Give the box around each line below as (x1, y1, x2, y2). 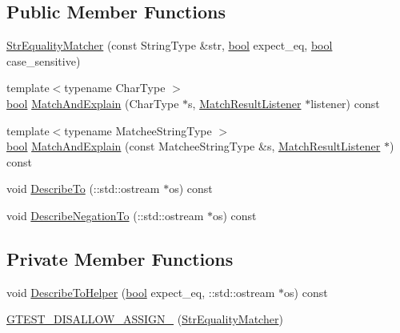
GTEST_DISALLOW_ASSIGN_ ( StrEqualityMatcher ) (6, 311, 283, 327)
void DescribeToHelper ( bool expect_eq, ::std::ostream (6, 283, 275, 300)
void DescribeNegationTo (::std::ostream (6, 207, 204, 223)
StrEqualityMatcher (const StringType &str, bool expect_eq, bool (6, 37, 333, 54)
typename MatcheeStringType (64, 122, 212, 138)
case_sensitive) (6, 52, 81, 69)
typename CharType (64, 79, 166, 96)
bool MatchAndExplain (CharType (6, 94, 179, 111)
